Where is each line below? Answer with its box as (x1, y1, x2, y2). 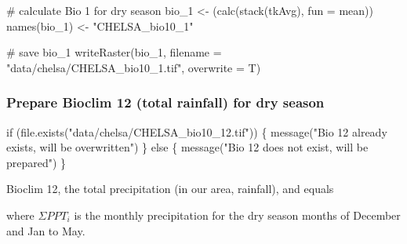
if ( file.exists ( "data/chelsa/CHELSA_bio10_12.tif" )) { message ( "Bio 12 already (6, 123, 387, 140)
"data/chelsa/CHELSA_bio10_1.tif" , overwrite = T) (6, 59, 261, 75)
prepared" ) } (6, 154, 67, 170)
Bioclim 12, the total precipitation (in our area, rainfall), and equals (6, 180, 334, 197)
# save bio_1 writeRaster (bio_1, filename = (6, 44, 222, 60)
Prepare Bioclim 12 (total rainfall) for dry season (6, 93, 325, 112)
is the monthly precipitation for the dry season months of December (74, 206, 401, 223)
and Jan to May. (6, 222, 85, 239)
